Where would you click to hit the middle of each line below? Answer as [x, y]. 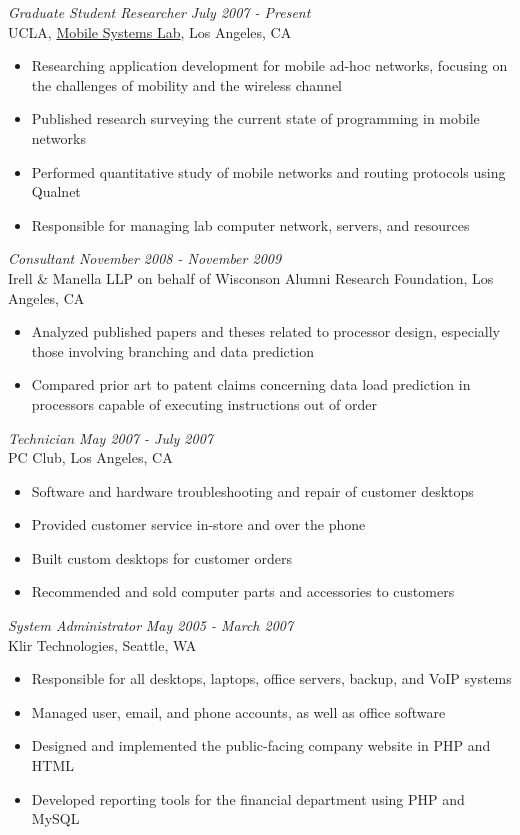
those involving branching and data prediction [172, 350]
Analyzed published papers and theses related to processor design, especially [266, 331]
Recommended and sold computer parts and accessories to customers [243, 591]
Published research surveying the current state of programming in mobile [255, 118]
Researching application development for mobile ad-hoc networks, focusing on [269, 65]
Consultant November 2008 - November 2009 [145, 258]
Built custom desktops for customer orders [161, 557]
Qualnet [56, 191]
